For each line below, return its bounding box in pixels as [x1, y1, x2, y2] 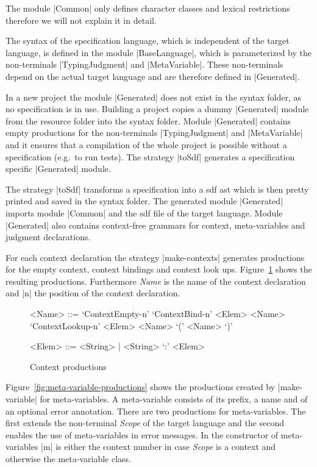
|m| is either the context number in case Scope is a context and [41, 440, 276, 453]
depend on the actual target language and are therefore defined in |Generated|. [5, 70, 300, 82]
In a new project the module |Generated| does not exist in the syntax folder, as [5, 90, 302, 103]
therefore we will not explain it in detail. [5, 13, 157, 26]
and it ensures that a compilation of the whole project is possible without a [5, 138, 287, 151]
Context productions [30, 360, 107, 373]
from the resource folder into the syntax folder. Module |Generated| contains [5, 114, 291, 127]
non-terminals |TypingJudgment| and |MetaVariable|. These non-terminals [5, 58, 283, 71]
